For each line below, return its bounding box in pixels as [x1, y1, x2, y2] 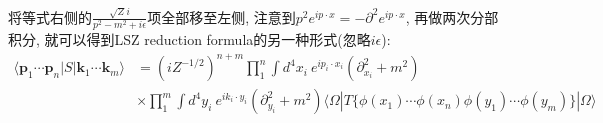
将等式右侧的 [8, 6, 92, 27]
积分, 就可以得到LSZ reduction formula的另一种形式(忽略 [8, 29, 371, 50]
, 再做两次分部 [405, 6, 499, 27]
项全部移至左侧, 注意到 [147, 6, 296, 27]
